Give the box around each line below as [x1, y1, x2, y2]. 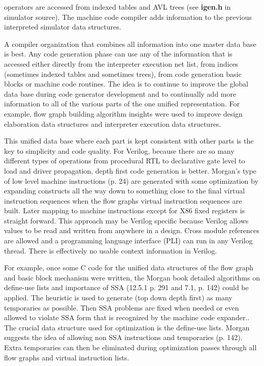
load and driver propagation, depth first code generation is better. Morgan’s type [4, 165, 256, 176]
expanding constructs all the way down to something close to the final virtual [4, 185, 245, 196]
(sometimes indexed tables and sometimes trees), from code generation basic [4, 68, 242, 79]
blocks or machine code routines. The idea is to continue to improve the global [4, 78, 248, 89]
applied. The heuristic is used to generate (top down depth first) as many [4, 292, 233, 303]
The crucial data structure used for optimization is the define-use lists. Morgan [4, 322, 250, 332]
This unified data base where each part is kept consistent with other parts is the [4, 135, 254, 146]
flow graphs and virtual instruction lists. [4, 352, 129, 362]
